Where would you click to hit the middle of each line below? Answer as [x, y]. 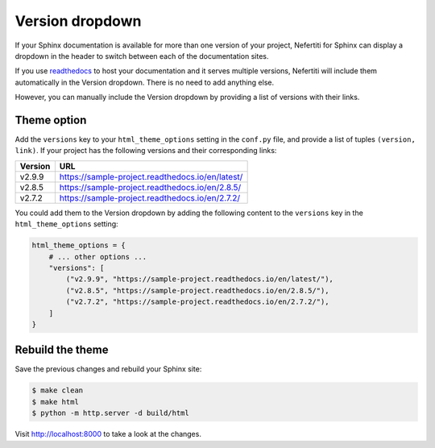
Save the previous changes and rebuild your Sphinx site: [108, 369]
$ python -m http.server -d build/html [110, 413]
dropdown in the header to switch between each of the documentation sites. [142, 56]
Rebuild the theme [62, 350]
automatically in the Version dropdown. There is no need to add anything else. [144, 82]
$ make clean [58, 390]
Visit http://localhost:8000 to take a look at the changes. [108, 434]
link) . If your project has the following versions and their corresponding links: [146, 151]
